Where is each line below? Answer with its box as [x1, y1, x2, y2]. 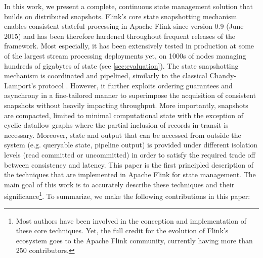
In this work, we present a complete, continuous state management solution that [4, 1, 253, 11]
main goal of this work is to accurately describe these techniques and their [4, 179, 235, 189]
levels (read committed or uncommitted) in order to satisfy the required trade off [4, 149, 255, 160]
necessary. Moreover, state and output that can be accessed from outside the [4, 129, 241, 140]
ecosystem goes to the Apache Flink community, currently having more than [16, 235, 253, 245]
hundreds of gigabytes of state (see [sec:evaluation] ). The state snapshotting [4, 60, 239, 71]
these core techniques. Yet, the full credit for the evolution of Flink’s [16, 225, 229, 236]
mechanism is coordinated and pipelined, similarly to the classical [4, 70, 207, 81]
